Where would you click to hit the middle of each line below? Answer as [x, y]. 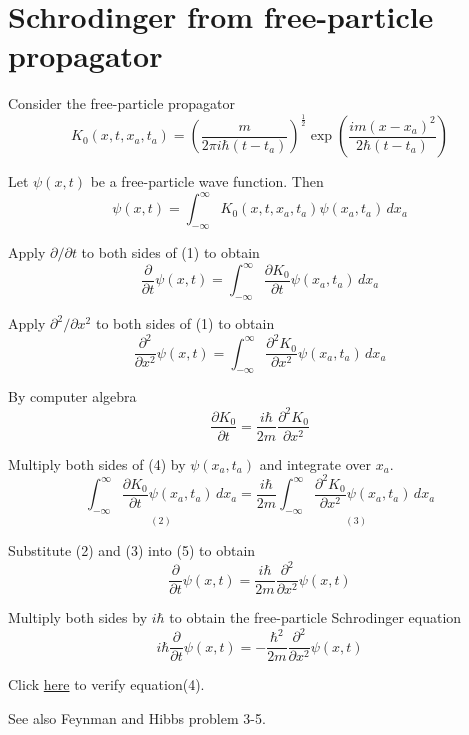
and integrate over [315, 463]
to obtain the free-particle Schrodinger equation [315, 617]
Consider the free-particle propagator [122, 103]
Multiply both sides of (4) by [97, 463]
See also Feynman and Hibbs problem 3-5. [137, 718]
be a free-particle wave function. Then [207, 181]
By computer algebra [72, 396]
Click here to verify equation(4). [106, 684]
